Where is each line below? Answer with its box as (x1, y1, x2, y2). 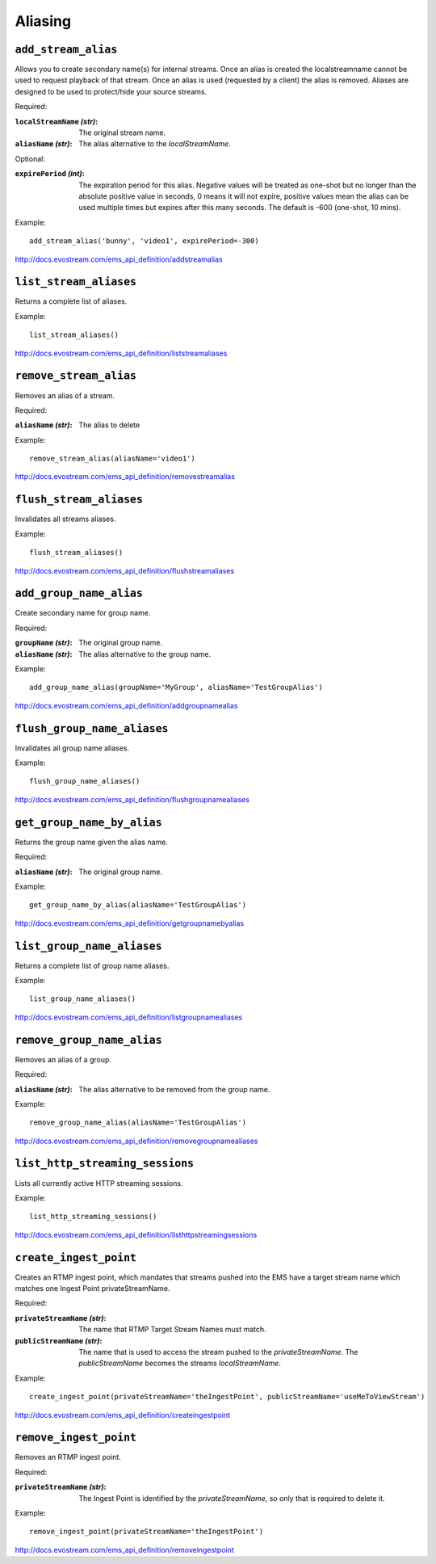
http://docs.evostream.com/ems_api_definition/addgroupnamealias (15, 700, 238, 710)
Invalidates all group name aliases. (15, 743, 129, 753)
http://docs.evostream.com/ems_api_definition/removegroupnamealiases (15, 1136, 258, 1146)
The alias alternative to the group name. (78, 649, 212, 658)
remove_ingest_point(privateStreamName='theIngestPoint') (29, 1527, 264, 1537)
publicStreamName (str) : (15, 1335, 103, 1345)
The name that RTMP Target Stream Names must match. (78, 1325, 266, 1335)
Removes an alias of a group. (15, 1054, 112, 1064)
